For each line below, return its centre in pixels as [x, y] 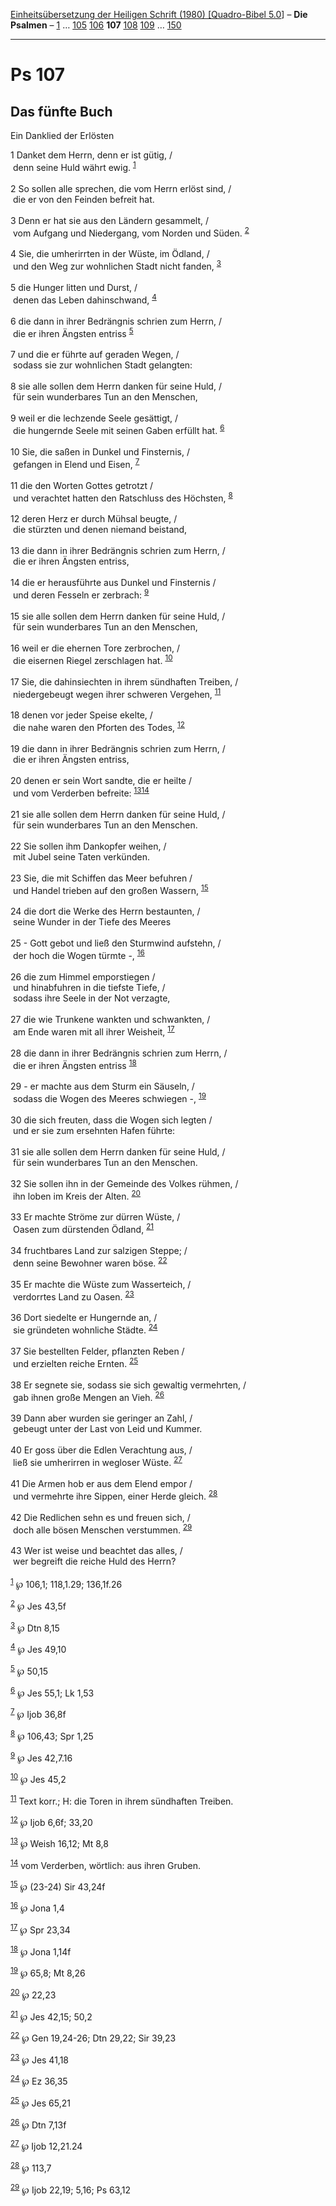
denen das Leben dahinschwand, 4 [84, 299]
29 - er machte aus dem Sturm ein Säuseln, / [102, 1086]
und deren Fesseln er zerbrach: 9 [81, 594]
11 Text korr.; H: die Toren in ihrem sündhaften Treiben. [122, 1800]
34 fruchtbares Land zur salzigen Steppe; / [99, 1251]
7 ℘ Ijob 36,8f [38, 1713]
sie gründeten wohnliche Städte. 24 [85, 1329]
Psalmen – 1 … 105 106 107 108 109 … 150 [96, 25]
